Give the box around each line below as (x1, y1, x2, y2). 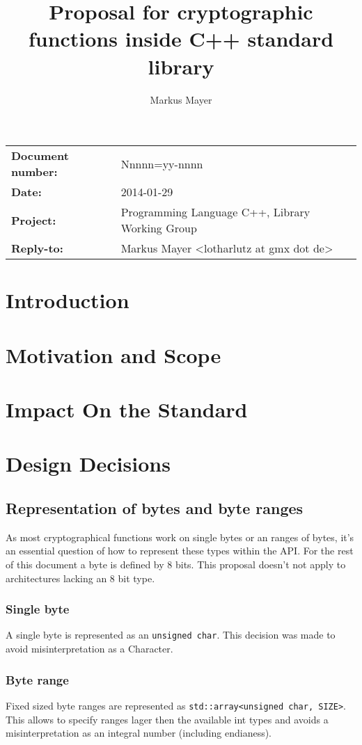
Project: (11, 211, 56, 228)
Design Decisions (6, 449, 171, 478)
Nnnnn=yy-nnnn (120, 155, 203, 172)
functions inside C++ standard (28, 24, 334, 53)
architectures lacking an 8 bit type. (6, 570, 155, 585)
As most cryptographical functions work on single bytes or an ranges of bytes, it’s (6, 529, 354, 544)
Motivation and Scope (6, 340, 221, 369)
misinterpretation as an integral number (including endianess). (6, 726, 272, 740)
